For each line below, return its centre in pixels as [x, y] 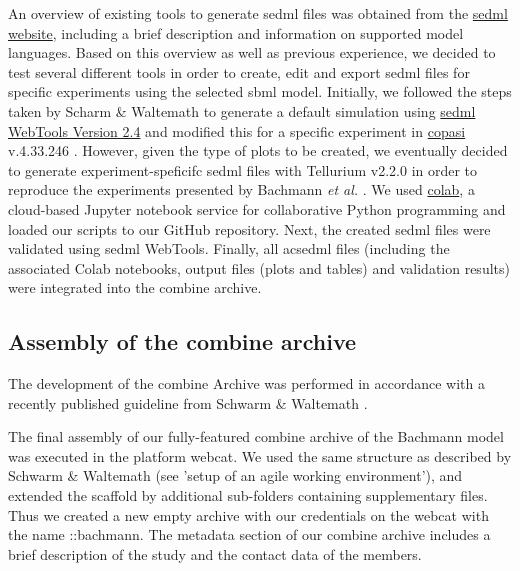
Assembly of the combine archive [182, 341]
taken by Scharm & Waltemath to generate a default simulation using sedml [242, 110]
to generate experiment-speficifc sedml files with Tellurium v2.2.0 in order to [243, 169]
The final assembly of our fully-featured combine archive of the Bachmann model [256, 436]
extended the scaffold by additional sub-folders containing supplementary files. [248, 495]
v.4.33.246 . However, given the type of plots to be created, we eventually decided [258, 150]
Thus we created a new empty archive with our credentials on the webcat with [248, 514]
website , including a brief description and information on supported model [236, 32]
